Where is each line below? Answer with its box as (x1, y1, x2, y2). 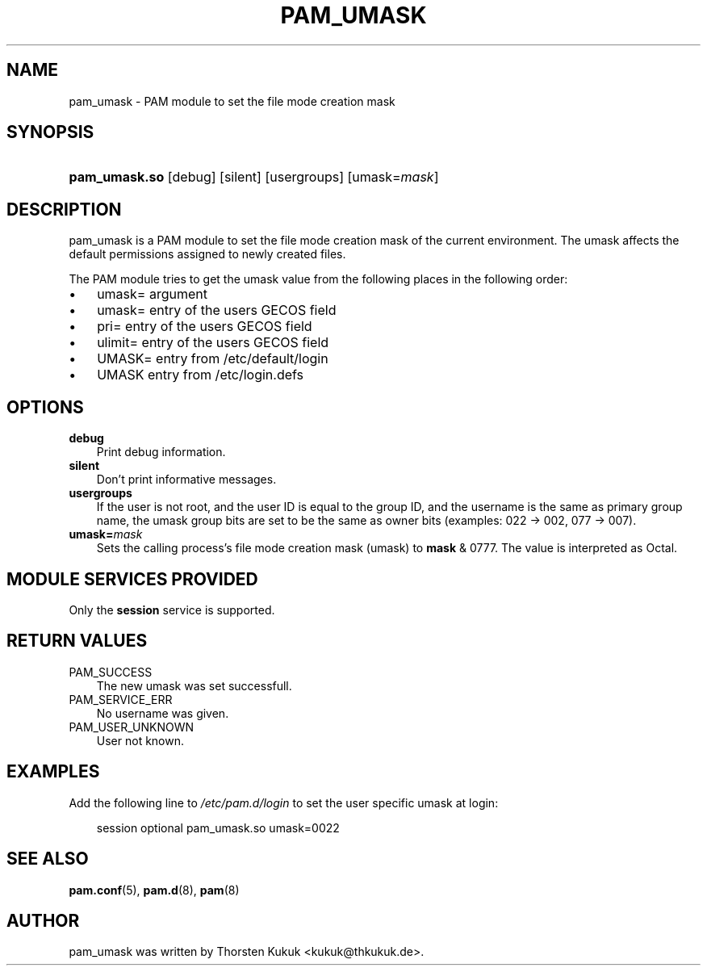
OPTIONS (6, 396, 84, 417)
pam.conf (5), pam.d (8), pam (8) (69, 882, 240, 897)
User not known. (96, 733, 185, 748)
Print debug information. (96, 445, 226, 459)
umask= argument (97, 286, 207, 303)
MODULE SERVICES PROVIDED (6, 568, 258, 589)
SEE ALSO (6, 848, 89, 869)
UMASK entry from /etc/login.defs (97, 367, 304, 383)
